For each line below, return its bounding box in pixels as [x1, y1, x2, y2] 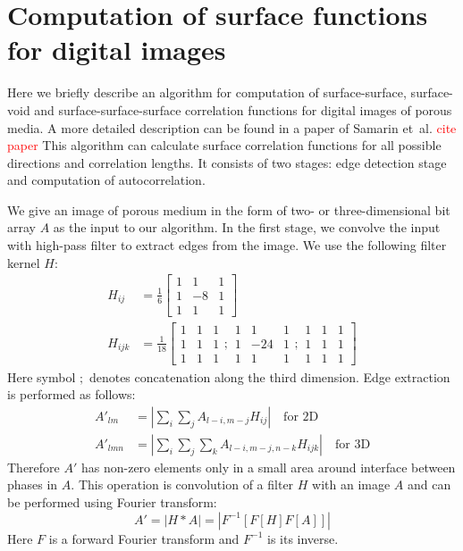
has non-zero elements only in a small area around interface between [80, 457, 456, 476]
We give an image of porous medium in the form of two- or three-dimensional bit [7, 200, 450, 219]
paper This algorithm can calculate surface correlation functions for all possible [7, 136, 442, 154]
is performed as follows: [7, 385, 136, 404]
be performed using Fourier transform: [7, 492, 217, 511]
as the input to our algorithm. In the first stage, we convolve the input [53, 218, 441, 237]
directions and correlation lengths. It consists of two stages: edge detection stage [7, 153, 447, 171]
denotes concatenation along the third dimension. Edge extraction [88, 367, 450, 386]
